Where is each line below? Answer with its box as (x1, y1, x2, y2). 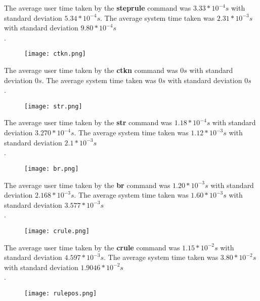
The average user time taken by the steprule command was (4, 3, 191, 13)
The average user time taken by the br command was (4, 179, 170, 190)
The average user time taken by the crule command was (4, 242, 180, 252)
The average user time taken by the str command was (4, 117, 172, 128)
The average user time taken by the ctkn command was (4, 65, 178, 76)
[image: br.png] (24, 165, 79, 172)
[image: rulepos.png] (24, 289, 97, 297)
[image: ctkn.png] (24, 50, 86, 58)
